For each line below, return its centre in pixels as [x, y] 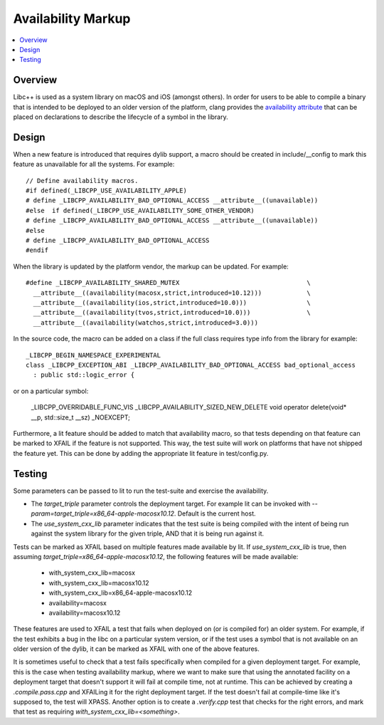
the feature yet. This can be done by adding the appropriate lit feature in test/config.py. [141, 453]
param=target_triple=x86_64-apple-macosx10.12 [102, 513]
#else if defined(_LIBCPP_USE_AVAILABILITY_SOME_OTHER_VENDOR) [140, 210]
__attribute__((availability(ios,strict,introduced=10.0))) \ [172, 303]
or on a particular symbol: [51, 391]
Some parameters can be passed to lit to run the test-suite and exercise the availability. [141, 491]
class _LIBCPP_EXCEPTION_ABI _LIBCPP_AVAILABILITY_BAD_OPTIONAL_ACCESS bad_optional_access [191, 365]
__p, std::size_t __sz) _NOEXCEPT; [81, 417]
